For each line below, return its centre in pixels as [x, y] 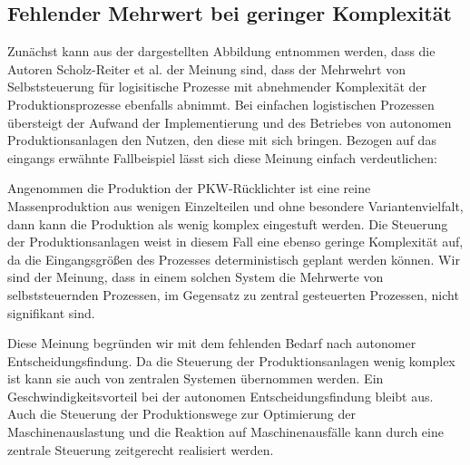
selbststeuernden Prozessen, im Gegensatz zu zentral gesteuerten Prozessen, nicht [233, 294]
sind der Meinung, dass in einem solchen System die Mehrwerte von [196, 277]
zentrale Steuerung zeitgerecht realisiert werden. [141, 449]
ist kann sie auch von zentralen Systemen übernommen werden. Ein [196, 378]
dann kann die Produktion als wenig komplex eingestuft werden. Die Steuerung [228, 223]
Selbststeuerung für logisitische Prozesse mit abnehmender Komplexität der [217, 87]
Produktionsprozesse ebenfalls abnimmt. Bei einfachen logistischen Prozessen [221, 104]
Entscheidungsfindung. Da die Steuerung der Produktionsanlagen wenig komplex [231, 360]
